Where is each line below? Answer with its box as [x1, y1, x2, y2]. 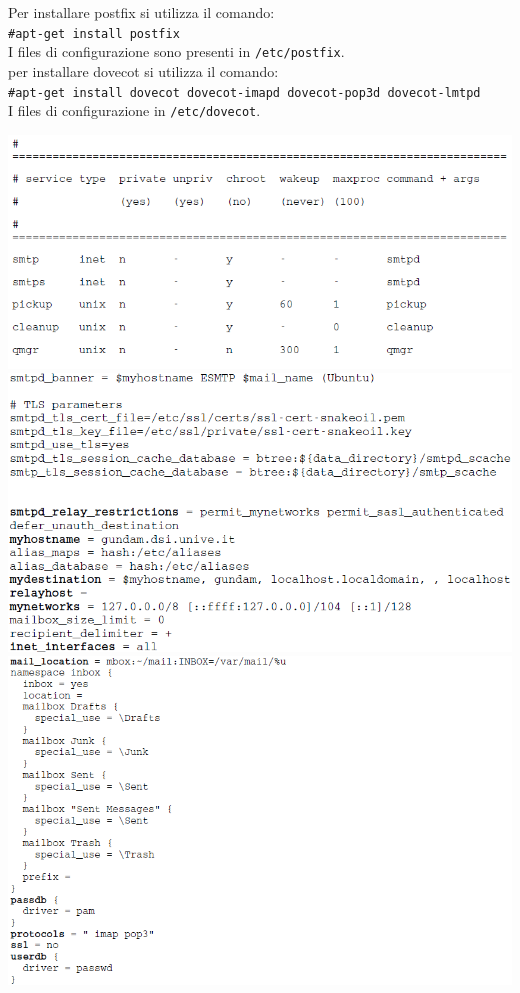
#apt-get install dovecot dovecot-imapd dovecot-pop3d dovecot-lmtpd [8, 85, 481, 100]
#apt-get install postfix [8, 26, 180, 41]
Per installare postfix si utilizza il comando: [8, 2, 275, 22]
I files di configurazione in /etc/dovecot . [8, 100, 261, 121]
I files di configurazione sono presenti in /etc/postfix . [8, 41, 345, 62]
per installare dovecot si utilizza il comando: [8, 60, 279, 81]
